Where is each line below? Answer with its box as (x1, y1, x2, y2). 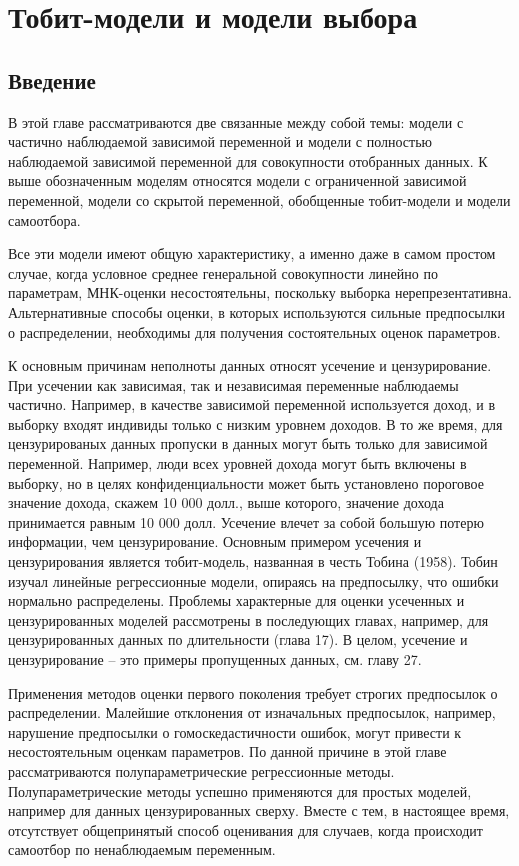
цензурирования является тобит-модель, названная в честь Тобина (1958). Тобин (8, 551, 498, 572)
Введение (8, 64, 96, 95)
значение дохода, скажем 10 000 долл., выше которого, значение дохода (8, 492, 444, 513)
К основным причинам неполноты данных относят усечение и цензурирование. (8, 355, 492, 376)
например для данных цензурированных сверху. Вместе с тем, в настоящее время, (8, 800, 510, 821)
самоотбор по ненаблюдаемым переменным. (8, 839, 276, 860)
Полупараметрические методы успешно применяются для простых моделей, (8, 780, 472, 801)
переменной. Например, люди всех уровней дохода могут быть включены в (8, 453, 467, 474)
